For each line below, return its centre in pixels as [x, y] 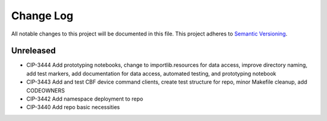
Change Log [42, 16]
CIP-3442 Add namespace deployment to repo [85, 99]
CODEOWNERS [45, 90]
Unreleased [34, 51]
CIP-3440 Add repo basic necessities [73, 107]
